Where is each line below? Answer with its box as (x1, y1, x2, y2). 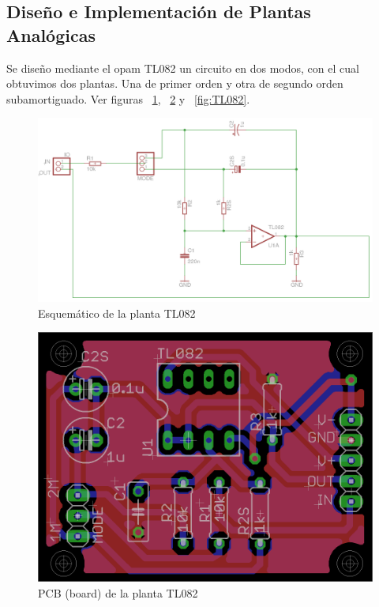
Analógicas (6, 22, 96, 47)
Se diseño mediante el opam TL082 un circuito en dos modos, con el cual (6, 59, 359, 76)
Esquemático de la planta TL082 (38, 304, 196, 321)
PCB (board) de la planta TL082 (38, 584, 198, 601)
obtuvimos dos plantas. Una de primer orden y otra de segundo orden (6, 75, 343, 92)
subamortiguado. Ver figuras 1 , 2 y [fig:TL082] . (6, 90, 250, 107)
